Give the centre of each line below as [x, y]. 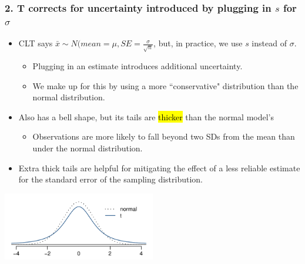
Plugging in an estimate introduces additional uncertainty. [138, 66]
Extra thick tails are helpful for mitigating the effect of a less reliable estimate [159, 167]
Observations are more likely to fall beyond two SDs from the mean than [164, 136]
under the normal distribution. [88, 148]
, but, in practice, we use [198, 43]
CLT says [36, 43]
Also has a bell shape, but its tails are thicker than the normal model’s [146, 116]
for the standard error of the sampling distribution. [110, 179]
